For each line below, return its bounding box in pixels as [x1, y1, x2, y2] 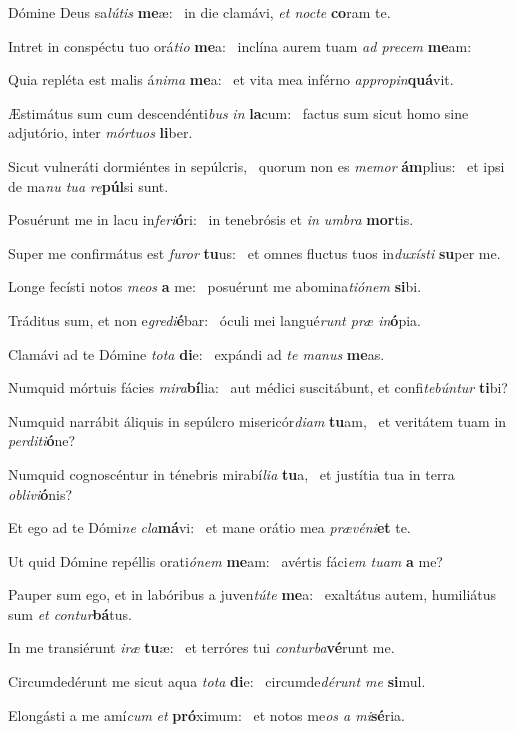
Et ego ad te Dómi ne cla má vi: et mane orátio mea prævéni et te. [8, 517, 411, 538]
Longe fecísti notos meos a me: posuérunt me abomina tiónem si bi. [8, 276, 422, 297]
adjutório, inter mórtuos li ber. [8, 122, 193, 143]
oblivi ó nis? [8, 483, 73, 504]
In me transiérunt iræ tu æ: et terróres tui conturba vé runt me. [8, 637, 395, 658]
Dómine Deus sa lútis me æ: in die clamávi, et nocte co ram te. [8, 2, 391, 22]
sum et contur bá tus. [8, 603, 132, 624]
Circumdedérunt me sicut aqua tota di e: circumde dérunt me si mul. [8, 671, 426, 692]
